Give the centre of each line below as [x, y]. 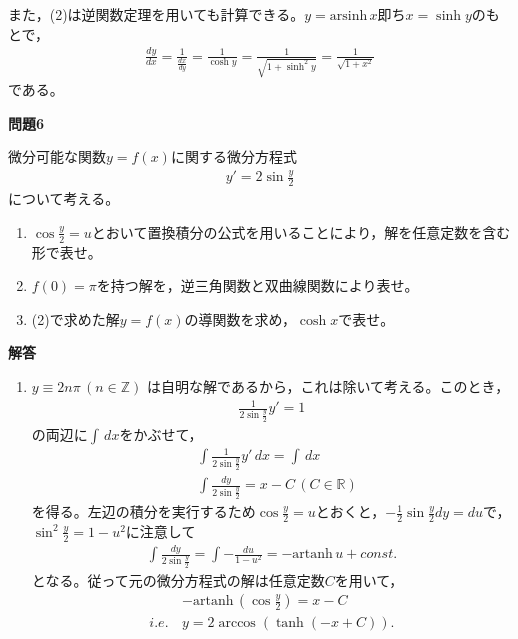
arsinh [348, 16]
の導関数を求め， [240, 318]
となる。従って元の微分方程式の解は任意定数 [178, 579]
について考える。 [64, 198]
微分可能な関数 [57, 156]
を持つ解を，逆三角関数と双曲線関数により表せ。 [257, 285]
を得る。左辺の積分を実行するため [143, 511]
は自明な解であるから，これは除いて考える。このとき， [328, 385]
